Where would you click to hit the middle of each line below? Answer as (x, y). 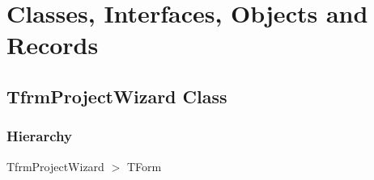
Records (53, 45)
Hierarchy (39, 136)
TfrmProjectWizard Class (117, 96)
